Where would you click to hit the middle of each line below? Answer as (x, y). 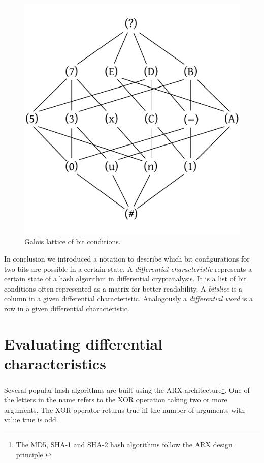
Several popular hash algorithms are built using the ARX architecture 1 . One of (127, 389)
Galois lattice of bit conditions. (73, 241)
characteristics (55, 363)
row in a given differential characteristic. (67, 308)
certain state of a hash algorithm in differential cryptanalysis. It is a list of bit (125, 279)
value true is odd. (31, 419)
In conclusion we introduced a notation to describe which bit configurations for (127, 259)
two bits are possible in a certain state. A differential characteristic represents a (128, 268)
